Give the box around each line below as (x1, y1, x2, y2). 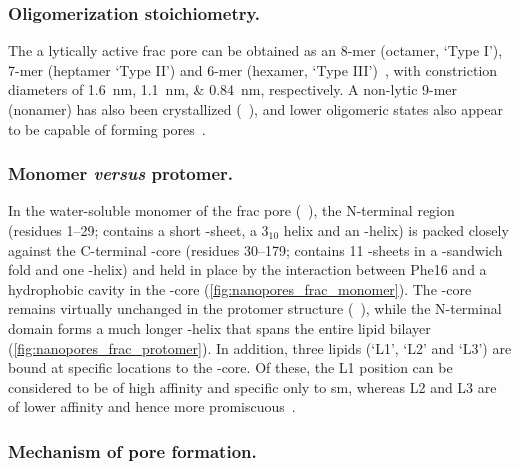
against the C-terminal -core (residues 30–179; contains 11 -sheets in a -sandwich (8, 239, 503, 260)
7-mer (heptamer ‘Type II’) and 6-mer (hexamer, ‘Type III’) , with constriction (8, 59, 498, 80)
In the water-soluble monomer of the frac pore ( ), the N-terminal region (8, 200, 455, 221)
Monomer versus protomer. (8, 161, 234, 186)
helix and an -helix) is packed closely (283, 220, 509, 240)
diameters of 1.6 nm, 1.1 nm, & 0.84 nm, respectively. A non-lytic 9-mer (8, 79, 458, 100)
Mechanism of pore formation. (8, 438, 257, 463)
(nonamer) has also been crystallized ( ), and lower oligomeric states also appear (8, 99, 503, 119)
